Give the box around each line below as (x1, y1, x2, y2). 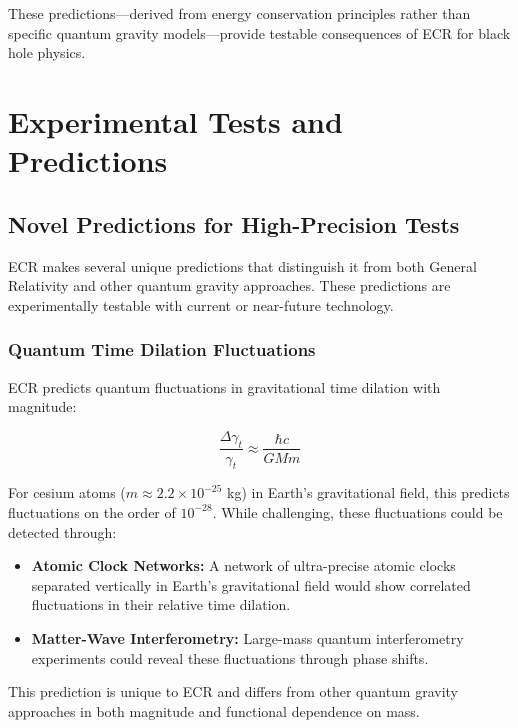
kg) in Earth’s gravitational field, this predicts (227, 482, 510, 503)
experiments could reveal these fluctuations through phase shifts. (31, 647, 429, 668)
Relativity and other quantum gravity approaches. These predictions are (8, 275, 451, 296)
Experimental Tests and (8, 100, 343, 141)
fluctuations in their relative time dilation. (31, 594, 291, 615)
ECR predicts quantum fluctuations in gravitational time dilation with (8, 376, 441, 397)
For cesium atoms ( (8, 482, 126, 503)
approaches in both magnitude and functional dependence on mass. (8, 700, 420, 721)
